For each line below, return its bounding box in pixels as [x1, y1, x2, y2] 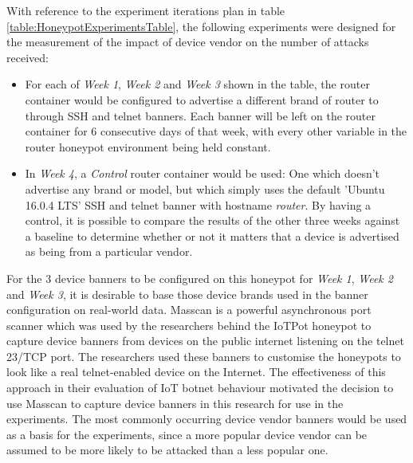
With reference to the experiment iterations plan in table [6, 2, 285, 18]
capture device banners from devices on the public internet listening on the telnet [6, 332, 404, 349]
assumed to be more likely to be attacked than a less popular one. [6, 441, 328, 458]
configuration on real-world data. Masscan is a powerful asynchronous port [6, 301, 372, 318]
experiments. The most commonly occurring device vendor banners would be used [6, 410, 407, 427]
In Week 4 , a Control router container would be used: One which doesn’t [25, 165, 380, 182]
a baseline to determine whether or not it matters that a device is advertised [25, 227, 399, 244]
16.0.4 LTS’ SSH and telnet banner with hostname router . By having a [25, 196, 372, 213]
